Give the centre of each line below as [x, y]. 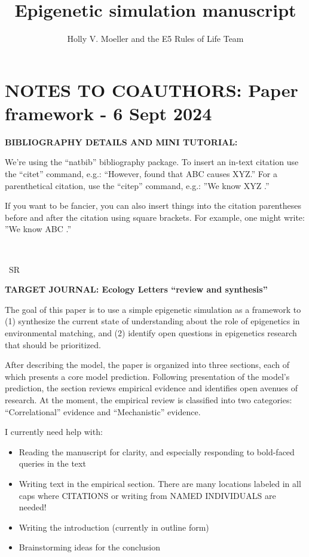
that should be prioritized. [53, 344]
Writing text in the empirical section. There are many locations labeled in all [160, 483]
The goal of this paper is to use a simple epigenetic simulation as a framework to [153, 309]
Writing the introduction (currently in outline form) [114, 527]
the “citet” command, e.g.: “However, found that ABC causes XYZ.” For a [141, 174]
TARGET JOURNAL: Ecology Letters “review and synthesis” [136, 289]
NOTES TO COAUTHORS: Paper [152, 89]
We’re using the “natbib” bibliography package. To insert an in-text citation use [152, 162]
